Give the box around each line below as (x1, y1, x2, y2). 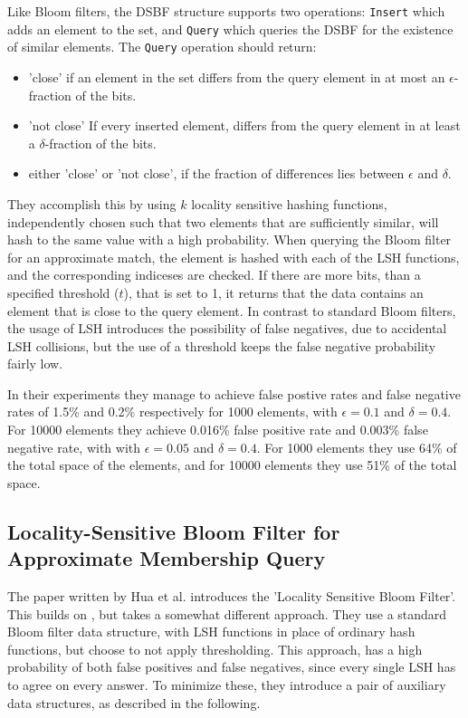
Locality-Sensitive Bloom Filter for (7, 517, 340, 545)
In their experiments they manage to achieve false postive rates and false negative (7, 384, 461, 403)
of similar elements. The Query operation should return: (7, 37, 317, 56)
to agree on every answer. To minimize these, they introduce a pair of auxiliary (7, 675, 446, 694)
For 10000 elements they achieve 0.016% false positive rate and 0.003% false (7, 420, 428, 439)
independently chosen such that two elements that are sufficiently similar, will (7, 212, 439, 231)
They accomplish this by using (7, 194, 177, 213)
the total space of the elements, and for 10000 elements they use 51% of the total (7, 455, 457, 474)
